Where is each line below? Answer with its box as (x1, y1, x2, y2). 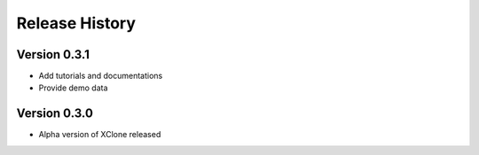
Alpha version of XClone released (38, 129, 161, 140)
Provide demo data (38, 82, 108, 93)
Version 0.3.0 (16, 106, 93, 121)
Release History (16, 13, 137, 33)
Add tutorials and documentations (38, 71, 163, 81)
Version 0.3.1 (16, 47, 90, 62)
